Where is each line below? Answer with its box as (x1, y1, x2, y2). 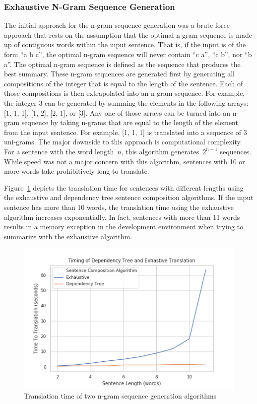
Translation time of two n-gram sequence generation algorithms (24, 390, 217, 401)
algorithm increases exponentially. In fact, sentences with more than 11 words (4, 211, 240, 222)
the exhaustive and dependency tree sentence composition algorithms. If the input (4, 192, 254, 202)
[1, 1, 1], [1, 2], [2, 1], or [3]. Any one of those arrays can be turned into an (4, 107, 231, 118)
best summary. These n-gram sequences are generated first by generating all (4, 68, 235, 79)
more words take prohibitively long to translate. (4, 166, 149, 176)
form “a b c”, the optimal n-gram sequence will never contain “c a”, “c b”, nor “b (4, 49, 252, 59)
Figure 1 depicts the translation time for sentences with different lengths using (4, 182, 244, 193)
